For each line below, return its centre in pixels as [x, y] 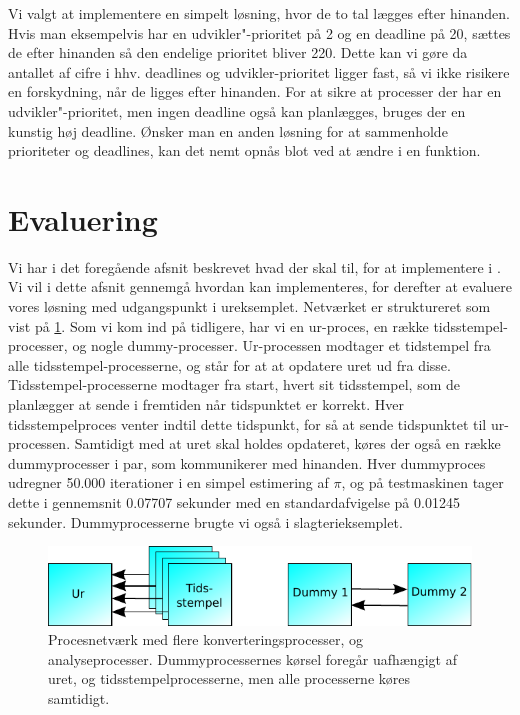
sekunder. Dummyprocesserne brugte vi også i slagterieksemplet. [205, 521]
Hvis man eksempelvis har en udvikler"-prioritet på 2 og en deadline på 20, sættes [259, 32]
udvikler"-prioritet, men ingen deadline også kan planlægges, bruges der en [237, 110]
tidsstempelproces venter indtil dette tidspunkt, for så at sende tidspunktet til [247, 423]
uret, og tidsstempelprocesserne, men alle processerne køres [229, 678]
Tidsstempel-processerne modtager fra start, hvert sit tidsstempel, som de [234, 384]
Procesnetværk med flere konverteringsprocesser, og [205, 639]
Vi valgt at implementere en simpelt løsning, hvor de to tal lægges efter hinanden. [259, 13]
